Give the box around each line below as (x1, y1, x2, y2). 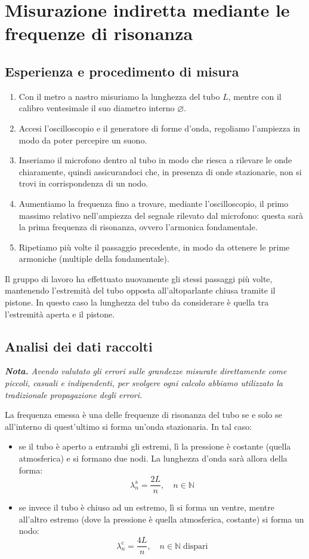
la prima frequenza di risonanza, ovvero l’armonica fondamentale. (18, 221, 258, 233)
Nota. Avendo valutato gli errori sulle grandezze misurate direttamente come (5, 365, 287, 377)
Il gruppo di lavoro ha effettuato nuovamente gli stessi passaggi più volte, (5, 272, 273, 285)
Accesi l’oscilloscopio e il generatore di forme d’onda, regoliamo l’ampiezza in (18, 121, 301, 134)
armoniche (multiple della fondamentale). (18, 252, 169, 265)
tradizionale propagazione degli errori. (5, 388, 143, 401)
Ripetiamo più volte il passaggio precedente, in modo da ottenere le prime (18, 240, 290, 253)
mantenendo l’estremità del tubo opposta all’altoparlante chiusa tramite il (5, 284, 276, 297)
